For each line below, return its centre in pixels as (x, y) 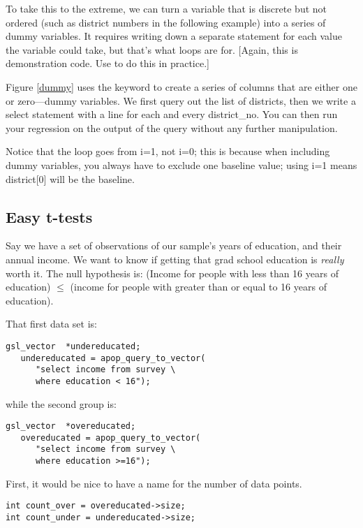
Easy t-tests (49, 216)
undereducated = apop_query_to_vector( (113, 358)
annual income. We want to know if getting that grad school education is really (175, 259)
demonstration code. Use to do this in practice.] (108, 63)
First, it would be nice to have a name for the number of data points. (154, 483)
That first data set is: (51, 324)
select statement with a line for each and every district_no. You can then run (172, 114)
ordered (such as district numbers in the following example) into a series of (166, 22)
